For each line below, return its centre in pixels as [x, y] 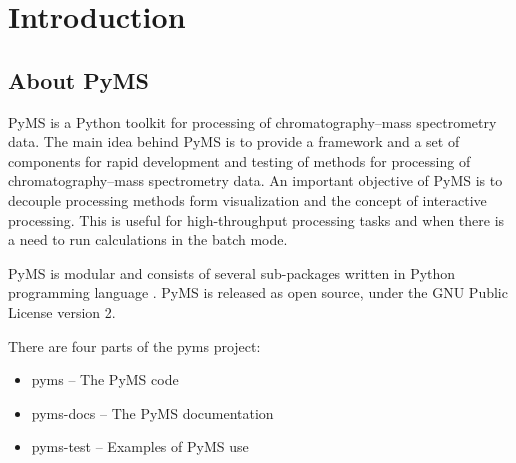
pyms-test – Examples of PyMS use [140, 446]
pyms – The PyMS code [105, 379]
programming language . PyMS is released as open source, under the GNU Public [258, 292]
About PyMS [78, 79]
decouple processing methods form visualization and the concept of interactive [247, 199]
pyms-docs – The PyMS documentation [152, 412]
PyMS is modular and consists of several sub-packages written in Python [232, 272]
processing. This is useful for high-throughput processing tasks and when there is [256, 219]
